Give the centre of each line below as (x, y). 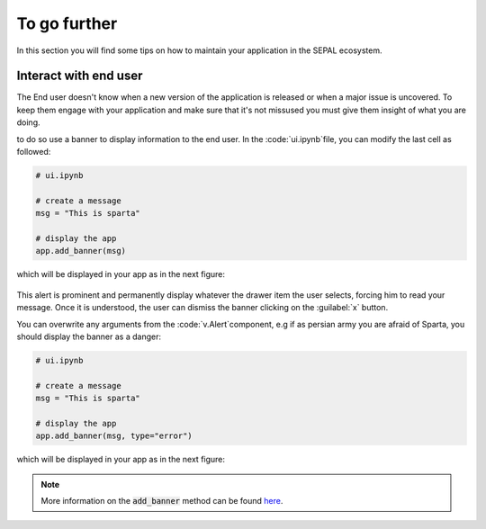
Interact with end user (80, 76)
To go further (67, 23)
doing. (28, 122)
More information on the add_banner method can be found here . (162, 500)
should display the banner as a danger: (89, 336)
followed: (34, 152)
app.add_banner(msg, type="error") (114, 436)
